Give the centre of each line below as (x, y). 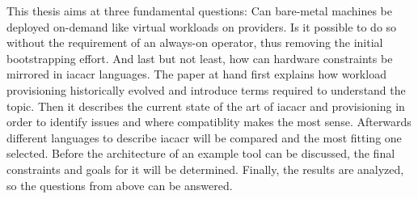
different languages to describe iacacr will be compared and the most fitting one (204, 137)
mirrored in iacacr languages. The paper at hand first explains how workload (196, 74)
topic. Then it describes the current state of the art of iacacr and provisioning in (206, 106)
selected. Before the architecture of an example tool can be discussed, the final (201, 153)
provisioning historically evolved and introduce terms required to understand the (206, 89)
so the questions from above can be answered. (120, 185)
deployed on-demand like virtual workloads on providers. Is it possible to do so (202, 26)
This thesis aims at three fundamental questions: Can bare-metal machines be (199, 11)
